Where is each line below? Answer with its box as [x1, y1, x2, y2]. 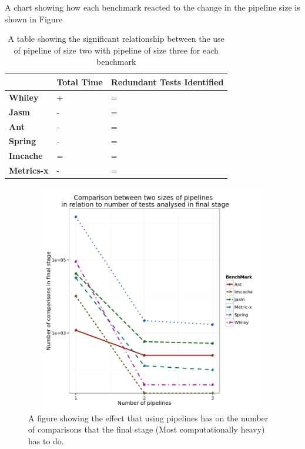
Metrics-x [9, 164, 49, 177]
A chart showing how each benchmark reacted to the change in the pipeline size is [5, 1, 300, 13]
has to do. [28, 434, 64, 447]
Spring [9, 135, 36, 147]
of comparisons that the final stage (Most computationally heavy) [28, 423, 265, 435]
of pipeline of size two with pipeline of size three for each [14, 44, 219, 56]
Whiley [9, 91, 39, 103]
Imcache [9, 149, 43, 162]
